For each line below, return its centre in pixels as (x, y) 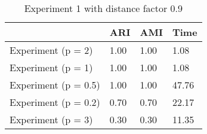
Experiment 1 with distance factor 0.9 (103, 8)
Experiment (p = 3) (51, 119)
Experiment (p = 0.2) (55, 102)
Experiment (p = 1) (51, 67)
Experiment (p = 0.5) (55, 85)
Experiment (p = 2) (51, 50)
